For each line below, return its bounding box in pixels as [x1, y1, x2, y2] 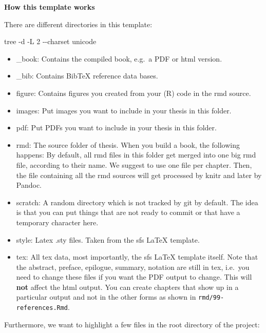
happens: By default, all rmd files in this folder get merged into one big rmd [16, 149, 256, 160]
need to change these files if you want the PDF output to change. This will [16, 271, 252, 282]
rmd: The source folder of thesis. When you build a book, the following [16, 139, 240, 150]
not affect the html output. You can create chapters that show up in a [16, 281, 239, 292]
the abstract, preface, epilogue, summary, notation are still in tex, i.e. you [16, 261, 250, 272]
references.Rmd [16, 304, 68, 312]
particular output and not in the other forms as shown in [16, 291, 196, 302]
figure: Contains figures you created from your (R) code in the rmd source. [16, 87, 251, 98]
